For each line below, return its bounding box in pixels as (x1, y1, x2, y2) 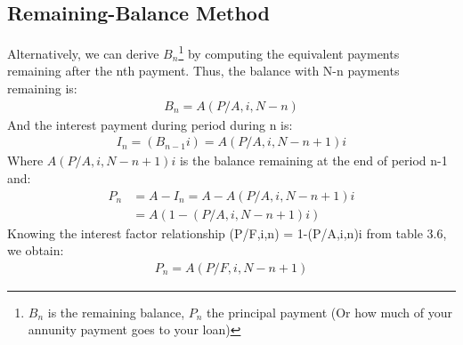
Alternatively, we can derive (7, 44, 159, 62)
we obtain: (7, 241, 64, 260)
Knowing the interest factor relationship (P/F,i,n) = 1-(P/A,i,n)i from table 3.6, (7, 223, 447, 242)
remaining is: (7, 79, 77, 98)
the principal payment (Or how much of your (207, 302, 452, 321)
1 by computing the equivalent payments (178, 42, 400, 62)
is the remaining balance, (47, 302, 185, 321)
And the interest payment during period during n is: (7, 115, 293, 133)
